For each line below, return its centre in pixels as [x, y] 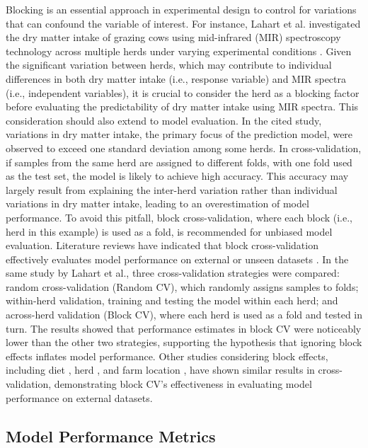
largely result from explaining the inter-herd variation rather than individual [172, 189]
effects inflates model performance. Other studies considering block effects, [167, 356]
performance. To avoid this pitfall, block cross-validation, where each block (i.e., [179, 217]
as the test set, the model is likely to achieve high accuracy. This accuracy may [177, 176]
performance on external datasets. [79, 397]
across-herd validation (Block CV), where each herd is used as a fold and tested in [184, 315]
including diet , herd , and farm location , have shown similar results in [160, 370]
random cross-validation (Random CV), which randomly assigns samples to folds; [182, 286]
